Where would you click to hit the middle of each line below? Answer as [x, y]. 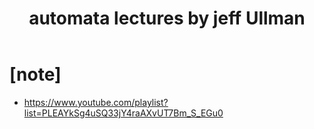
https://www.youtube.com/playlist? [96, 102]
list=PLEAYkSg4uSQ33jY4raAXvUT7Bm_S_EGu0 [123, 113]
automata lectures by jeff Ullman [167, 18]
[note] [35, 74]
